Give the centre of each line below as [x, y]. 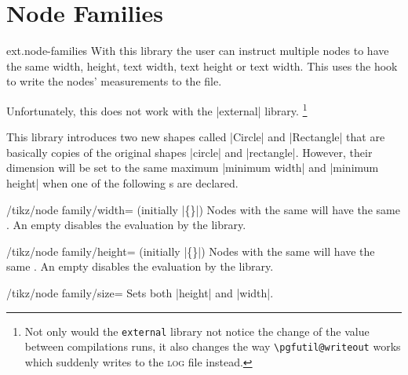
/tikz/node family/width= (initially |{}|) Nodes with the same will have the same [203, 209]
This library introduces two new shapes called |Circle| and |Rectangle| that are [196, 137]
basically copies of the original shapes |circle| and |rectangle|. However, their [189, 152]
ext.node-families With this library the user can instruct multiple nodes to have [198, 51]
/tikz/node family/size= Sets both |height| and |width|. [140, 292]
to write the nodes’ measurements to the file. [114, 81]
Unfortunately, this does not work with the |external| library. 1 [157, 109]
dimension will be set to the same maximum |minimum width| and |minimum [193, 167]
